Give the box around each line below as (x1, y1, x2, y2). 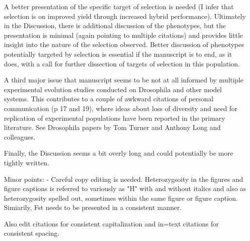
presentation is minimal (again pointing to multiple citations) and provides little (4, 30, 243, 40)
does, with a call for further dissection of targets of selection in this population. (4, 58, 240, 68)
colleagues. (4, 131, 35, 142)
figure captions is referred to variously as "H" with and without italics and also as (4, 183, 246, 193)
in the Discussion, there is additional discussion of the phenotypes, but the (4, 20, 226, 31)
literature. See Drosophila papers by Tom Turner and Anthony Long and (4, 122, 221, 132)
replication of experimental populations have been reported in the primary (4, 112, 225, 123)
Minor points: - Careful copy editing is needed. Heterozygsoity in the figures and (4, 174, 243, 184)
